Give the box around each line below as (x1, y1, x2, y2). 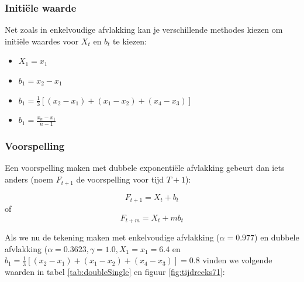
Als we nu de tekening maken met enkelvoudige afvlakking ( (5, 231, 220, 243)
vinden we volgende (202, 254, 272, 266)
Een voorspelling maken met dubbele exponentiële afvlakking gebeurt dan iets (5, 161, 285, 174)
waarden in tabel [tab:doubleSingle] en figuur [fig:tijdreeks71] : (5, 266, 225, 278)
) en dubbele (254, 231, 299, 243)
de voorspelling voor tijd (76, 173, 164, 185)
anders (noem (5, 173, 53, 185)
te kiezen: (113, 35, 147, 47)
